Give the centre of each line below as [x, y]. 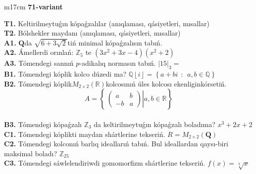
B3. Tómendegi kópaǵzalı [43, 124]
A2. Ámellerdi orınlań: [39, 52]
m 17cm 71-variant [33, 6]
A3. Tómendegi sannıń [39, 63]
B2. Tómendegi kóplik [38, 83]
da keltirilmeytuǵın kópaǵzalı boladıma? [154, 124]
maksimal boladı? [31, 153]
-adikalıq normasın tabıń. [118, 63]
